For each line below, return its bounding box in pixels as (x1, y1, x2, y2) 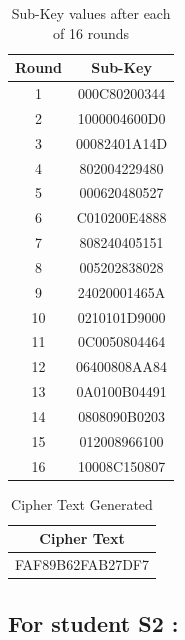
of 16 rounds (53, 22, 130, 43)
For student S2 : (8, 607, 179, 638)
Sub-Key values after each (11, 3, 171, 23)
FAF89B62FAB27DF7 (15, 554, 149, 575)
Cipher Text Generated (11, 493, 153, 514)
